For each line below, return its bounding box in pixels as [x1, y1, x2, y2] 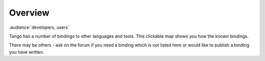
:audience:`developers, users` [9, 24, 70, 30]
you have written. [9, 49, 44, 55]
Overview [9, 7, 50, 18]
